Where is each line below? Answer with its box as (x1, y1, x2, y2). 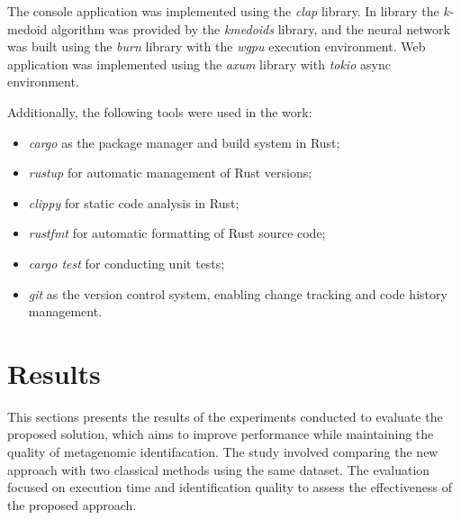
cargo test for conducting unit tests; (28, 253, 225, 272)
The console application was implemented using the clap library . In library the (7, 2, 439, 20)
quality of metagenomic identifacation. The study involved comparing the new (7, 442, 438, 461)
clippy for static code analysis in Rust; (28, 193, 240, 212)
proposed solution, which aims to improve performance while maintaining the (7, 424, 434, 443)
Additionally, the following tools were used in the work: (7, 102, 312, 121)
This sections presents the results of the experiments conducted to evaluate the (7, 406, 443, 425)
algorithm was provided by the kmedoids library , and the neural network (50, 19, 450, 38)
